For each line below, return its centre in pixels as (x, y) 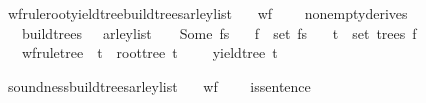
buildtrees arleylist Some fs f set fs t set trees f (219, 32)
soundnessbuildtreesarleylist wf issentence (159, 85)
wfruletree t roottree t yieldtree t (149, 52)
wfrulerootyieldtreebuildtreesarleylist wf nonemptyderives (207, 13)
